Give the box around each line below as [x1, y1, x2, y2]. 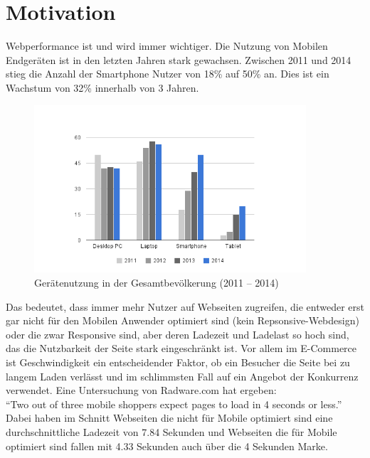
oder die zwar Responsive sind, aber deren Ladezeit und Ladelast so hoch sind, [6, 326, 349, 341]
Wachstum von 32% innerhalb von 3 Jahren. [6, 80, 199, 95]
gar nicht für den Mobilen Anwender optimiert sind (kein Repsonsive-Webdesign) [6, 313, 359, 328]
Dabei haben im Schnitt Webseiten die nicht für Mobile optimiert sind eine [6, 410, 333, 425]
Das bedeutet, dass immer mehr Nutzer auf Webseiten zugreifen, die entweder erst [6, 299, 364, 314]
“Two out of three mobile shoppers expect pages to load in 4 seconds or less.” [6, 396, 342, 411]
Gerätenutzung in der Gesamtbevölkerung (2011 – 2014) [34, 275, 279, 290]
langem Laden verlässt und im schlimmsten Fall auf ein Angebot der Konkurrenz [6, 368, 359, 383]
